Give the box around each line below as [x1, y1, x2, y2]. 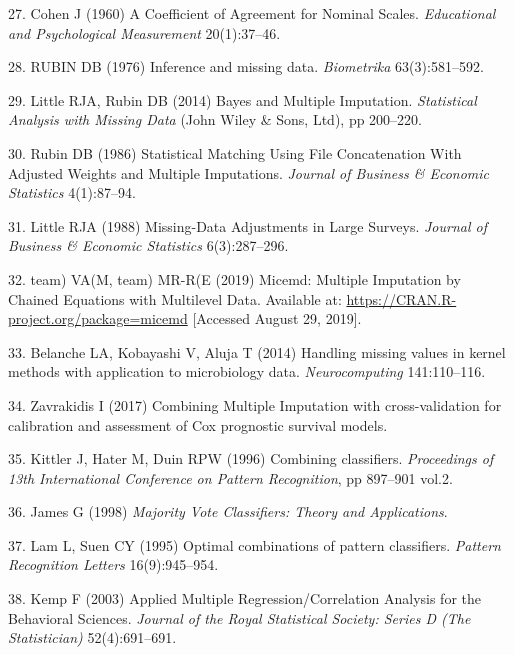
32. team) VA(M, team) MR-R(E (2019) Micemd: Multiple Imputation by [8, 268, 461, 289]
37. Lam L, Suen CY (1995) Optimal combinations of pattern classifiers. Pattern [8, 534, 501, 555]
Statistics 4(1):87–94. [8, 182, 136, 203]
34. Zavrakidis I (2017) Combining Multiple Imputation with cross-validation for [8, 394, 502, 415]
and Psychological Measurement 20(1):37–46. [8, 22, 281, 43]
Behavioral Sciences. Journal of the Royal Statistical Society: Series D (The [8, 607, 471, 628]
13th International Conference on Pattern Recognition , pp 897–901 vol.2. [8, 467, 453, 488]
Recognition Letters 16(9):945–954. [8, 554, 219, 575]
